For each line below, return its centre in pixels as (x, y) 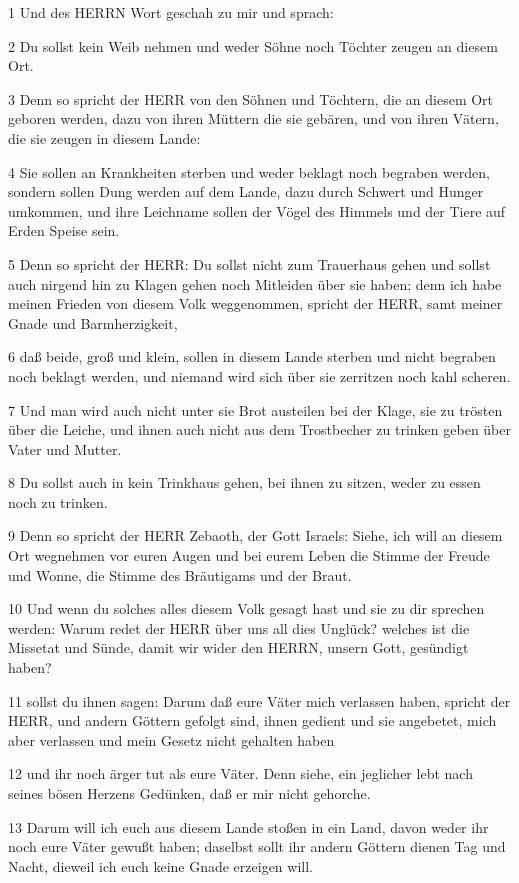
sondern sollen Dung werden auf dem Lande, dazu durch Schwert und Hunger (246, 191)
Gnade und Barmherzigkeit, (93, 322)
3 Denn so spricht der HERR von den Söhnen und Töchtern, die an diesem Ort (251, 98)
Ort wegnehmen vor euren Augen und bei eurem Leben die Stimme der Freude (249, 555)
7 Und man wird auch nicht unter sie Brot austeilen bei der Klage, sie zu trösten (255, 409)
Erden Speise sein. (64, 230)
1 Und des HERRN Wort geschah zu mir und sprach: (171, 12)
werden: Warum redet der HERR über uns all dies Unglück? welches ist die (239, 627)
